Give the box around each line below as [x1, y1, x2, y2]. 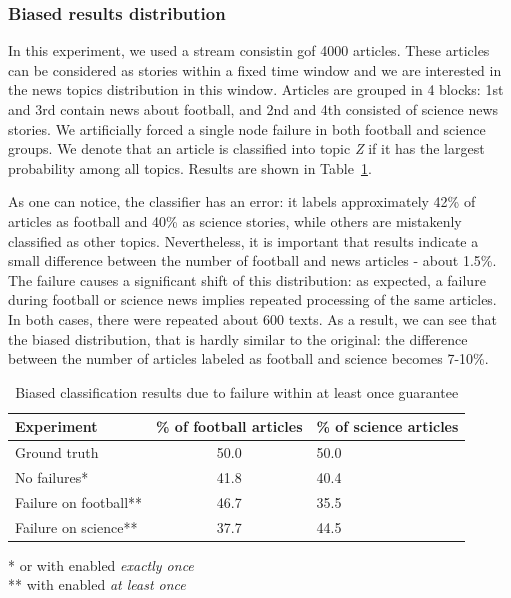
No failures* [15, 467, 89, 487]
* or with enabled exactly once [8, 554, 194, 575]
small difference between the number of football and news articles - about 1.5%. [8, 250, 497, 271]
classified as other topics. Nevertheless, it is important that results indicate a [8, 230, 479, 251]
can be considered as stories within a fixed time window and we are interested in [8, 59, 502, 80]
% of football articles [156, 416, 303, 437]
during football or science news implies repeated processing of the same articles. [8, 289, 497, 310]
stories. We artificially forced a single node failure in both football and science [8, 118, 486, 139]
